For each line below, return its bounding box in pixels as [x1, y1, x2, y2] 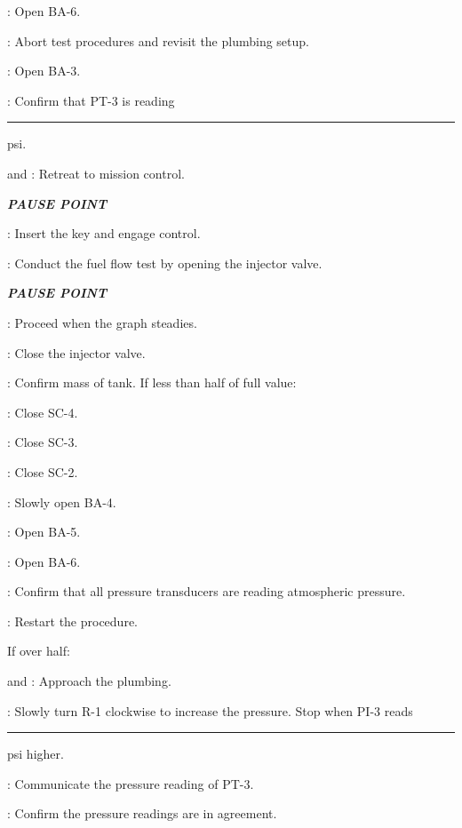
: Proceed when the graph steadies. [7, 313, 197, 331]
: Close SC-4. [7, 402, 78, 421]
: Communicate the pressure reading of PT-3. [7, 774, 254, 792]
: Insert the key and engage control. [7, 224, 201, 243]
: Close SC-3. [7, 433, 78, 451]
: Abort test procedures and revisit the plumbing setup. [7, 31, 309, 50]
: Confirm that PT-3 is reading [7, 91, 175, 109]
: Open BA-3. [7, 61, 81, 80]
